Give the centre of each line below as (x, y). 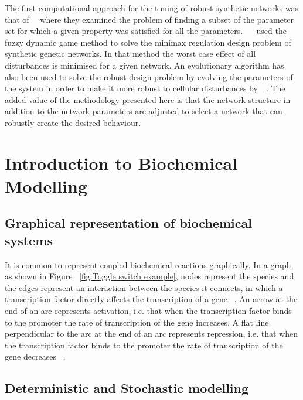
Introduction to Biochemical (121, 163)
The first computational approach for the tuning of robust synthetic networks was (152, 8)
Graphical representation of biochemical (128, 223)
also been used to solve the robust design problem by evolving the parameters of (149, 76)
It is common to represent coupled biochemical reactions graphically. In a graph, (149, 264)
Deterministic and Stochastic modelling (127, 388)
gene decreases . (35, 356)
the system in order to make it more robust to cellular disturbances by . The (145, 88)
